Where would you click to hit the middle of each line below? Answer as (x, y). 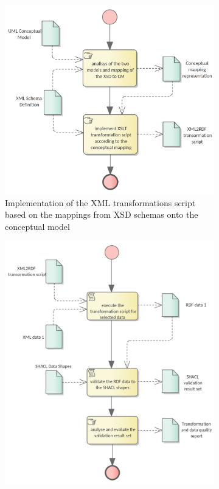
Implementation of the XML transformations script (100, 202)
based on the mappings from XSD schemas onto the (102, 214)
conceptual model (37, 226)
